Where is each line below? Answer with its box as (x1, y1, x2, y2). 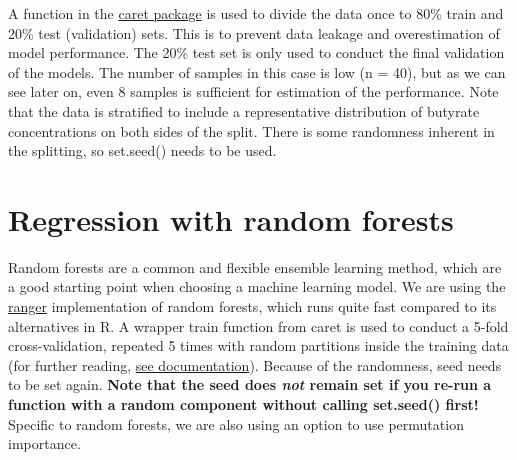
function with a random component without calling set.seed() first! (8, 394, 479, 415)
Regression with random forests (8, 198, 454, 239)
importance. (8, 433, 81, 454)
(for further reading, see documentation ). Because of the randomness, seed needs (8, 354, 502, 375)
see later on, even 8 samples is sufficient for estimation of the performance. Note (8, 81, 499, 102)
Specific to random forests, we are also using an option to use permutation (8, 413, 464, 434)
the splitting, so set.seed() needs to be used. (8, 140, 277, 161)
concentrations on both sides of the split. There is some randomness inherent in (8, 120, 495, 141)
